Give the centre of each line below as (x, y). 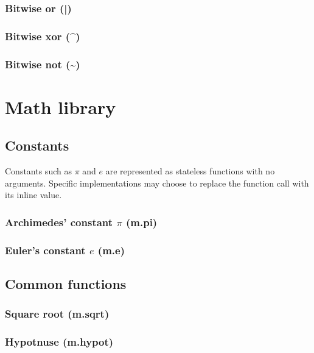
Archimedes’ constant (59, 222)
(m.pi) (141, 222)
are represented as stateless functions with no (190, 171)
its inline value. (33, 195)
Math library (61, 106)
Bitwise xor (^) (43, 36)
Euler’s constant (45, 250)
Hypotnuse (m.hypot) (59, 342)
